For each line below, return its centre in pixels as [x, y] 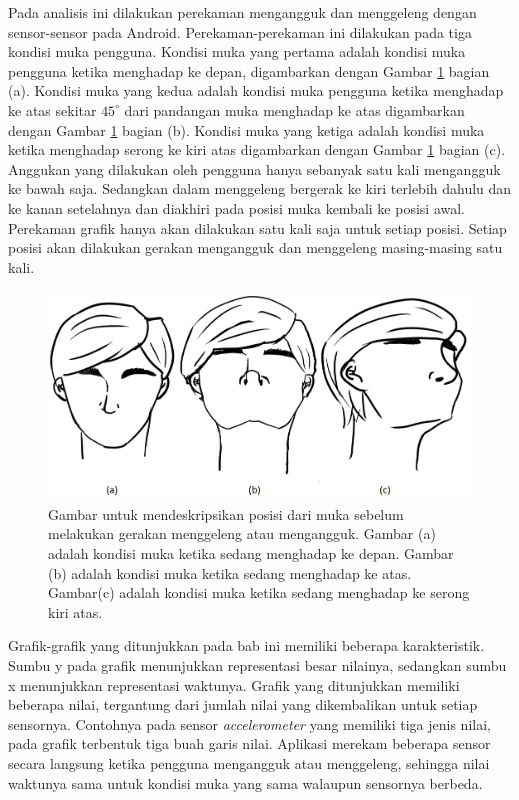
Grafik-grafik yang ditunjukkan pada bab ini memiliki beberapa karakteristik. [246, 645]
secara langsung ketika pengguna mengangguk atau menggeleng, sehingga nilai [249, 762]
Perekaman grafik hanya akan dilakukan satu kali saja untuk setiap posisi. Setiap [257, 227]
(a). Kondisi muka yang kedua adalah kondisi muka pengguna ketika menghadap [256, 90]
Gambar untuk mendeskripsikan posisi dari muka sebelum [226, 513]
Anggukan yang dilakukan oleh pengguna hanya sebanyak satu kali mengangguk [254, 168]
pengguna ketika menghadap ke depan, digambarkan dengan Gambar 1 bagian [249, 70]
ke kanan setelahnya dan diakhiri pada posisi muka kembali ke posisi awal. [236, 207]
